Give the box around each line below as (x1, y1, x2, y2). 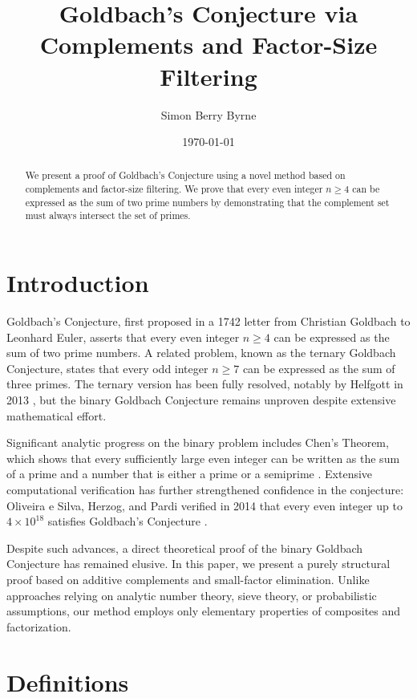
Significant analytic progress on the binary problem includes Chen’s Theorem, (6, 434, 389, 451)
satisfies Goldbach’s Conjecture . (47, 513, 208, 530)
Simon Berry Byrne (160, 106, 257, 123)
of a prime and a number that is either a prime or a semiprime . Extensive (6, 465, 373, 482)
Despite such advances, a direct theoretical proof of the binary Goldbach (6, 539, 363, 556)
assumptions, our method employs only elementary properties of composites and (6, 603, 401, 619)
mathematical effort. (6, 407, 107, 424)
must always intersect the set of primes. (25, 209, 191, 222)
